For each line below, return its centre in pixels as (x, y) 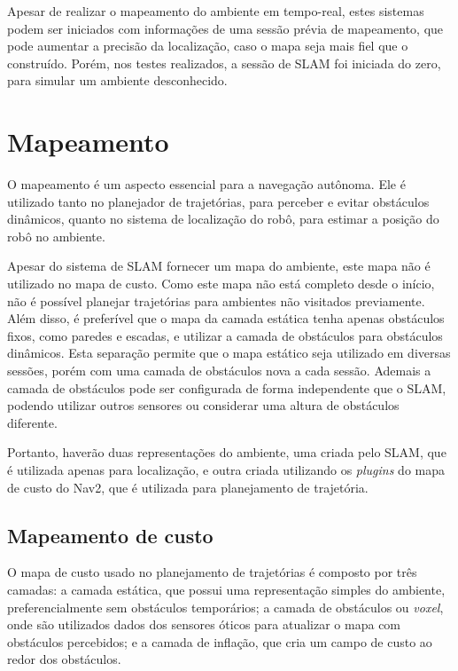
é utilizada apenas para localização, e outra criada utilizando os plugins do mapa (226, 470)
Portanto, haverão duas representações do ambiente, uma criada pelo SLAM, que (227, 452)
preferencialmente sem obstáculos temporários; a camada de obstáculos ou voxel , (225, 607)
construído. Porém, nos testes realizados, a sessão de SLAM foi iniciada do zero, (224, 63)
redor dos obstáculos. (64, 659)
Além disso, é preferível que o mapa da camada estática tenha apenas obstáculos (226, 318)
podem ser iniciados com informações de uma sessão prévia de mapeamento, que (225, 28)
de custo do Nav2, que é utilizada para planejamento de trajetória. (188, 487)
